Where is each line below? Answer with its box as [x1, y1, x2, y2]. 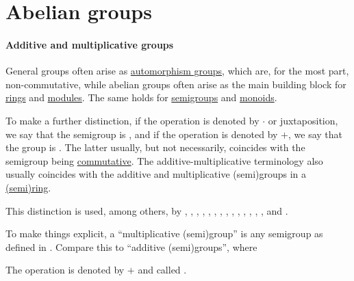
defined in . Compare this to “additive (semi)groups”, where [5, 239, 257, 254]
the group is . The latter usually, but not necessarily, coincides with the [5, 140, 305, 155]
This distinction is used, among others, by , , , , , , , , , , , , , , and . [5, 203, 288, 217]
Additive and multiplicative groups [5, 37, 174, 51]
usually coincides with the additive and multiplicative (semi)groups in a [5, 167, 307, 181]
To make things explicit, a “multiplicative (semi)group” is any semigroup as [5, 226, 323, 241]
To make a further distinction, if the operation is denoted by [5, 113, 260, 127]
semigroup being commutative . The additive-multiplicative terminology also [5, 153, 323, 168]
